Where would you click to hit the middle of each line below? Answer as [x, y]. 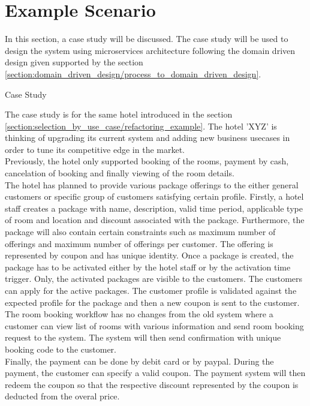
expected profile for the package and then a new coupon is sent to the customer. [152, 302]
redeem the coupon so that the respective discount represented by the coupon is [152, 384]
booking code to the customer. [61, 349]
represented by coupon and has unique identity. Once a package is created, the [149, 255]
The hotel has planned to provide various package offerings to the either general [152, 184]
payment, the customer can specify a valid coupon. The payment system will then [155, 373]
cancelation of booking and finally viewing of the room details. [120, 173]
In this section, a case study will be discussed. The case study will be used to [147, 39]
